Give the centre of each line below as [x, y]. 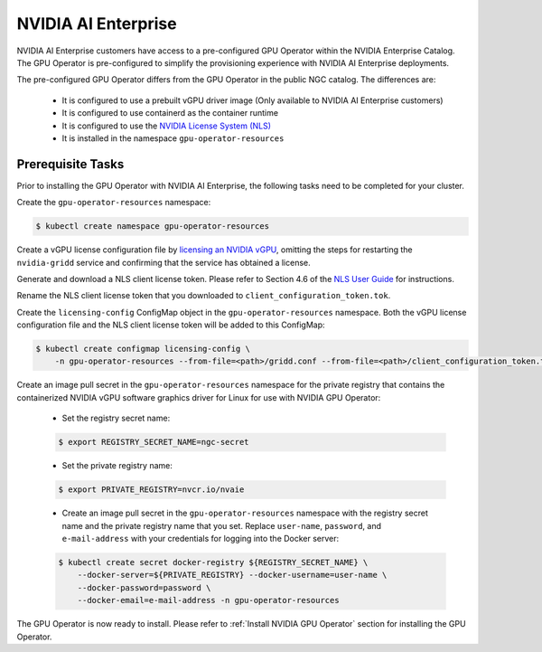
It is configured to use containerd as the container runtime [170, 113]
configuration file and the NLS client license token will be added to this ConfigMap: [171, 325]
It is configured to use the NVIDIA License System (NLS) [166, 126]
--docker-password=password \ [144, 587]
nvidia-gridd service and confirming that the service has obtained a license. [164, 262]
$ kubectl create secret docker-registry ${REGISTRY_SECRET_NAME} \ [213, 562]
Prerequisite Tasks [70, 164]
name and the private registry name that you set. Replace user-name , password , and [222, 525]
